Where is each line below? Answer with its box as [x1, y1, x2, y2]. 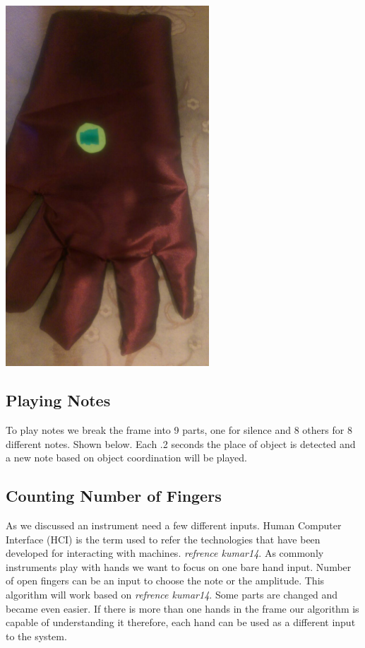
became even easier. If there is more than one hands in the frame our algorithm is [6, 601, 359, 615]
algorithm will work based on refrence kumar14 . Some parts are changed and [6, 587, 338, 601]
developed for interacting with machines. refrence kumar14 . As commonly [6, 546, 324, 560]
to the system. [6, 628, 67, 643]
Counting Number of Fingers [6, 485, 222, 507]
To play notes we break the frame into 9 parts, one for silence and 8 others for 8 [6, 423, 352, 437]
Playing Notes [6, 389, 111, 411]
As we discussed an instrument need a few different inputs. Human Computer [6, 518, 342, 532]
